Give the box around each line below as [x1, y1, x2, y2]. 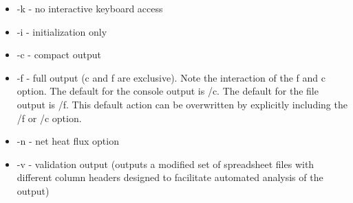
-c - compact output [17, 47, 101, 62]
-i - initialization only [17, 24, 107, 38]
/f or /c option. [17, 110, 82, 125]
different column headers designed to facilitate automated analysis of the [17, 170, 323, 184]
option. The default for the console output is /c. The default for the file [17, 84, 319, 98]
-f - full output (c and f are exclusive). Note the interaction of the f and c [17, 70, 325, 84]
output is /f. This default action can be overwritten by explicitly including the [17, 97, 347, 111]
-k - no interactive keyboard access [17, 1, 163, 15]
